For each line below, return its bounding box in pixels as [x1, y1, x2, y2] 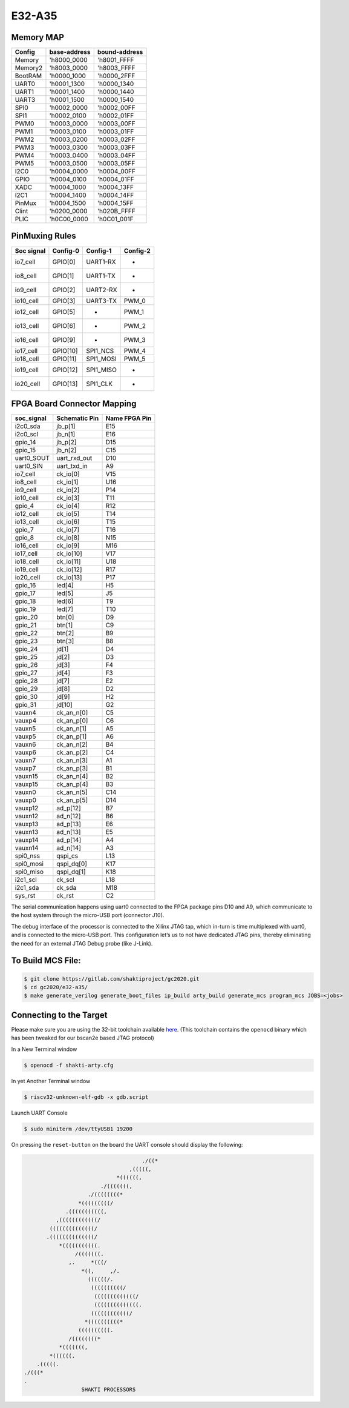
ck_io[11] [56, 558, 81, 566]
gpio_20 [15, 613, 38, 621]
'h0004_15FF [97, 199, 134, 207]
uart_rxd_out [56, 454, 93, 462]
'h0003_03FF [97, 143, 135, 152]
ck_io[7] [56, 525, 80, 534]
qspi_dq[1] [56, 867, 86, 876]
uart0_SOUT [15, 454, 50, 462]
